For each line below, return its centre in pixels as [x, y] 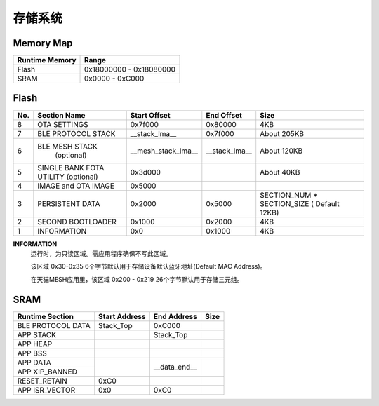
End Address [175, 316]
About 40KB [280, 172]
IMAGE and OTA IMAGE [76, 186]
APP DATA [34, 363]
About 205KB [282, 133]
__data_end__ [175, 367]
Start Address [122, 316]
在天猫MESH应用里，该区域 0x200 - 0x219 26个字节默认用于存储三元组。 [137, 279]
